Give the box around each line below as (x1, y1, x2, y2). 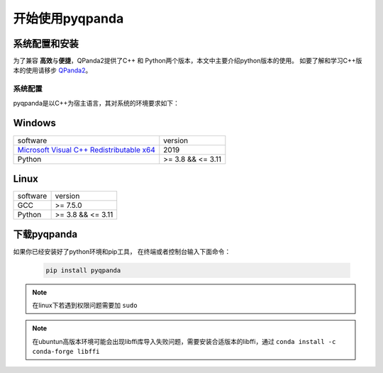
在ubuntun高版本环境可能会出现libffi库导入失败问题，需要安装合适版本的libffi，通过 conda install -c (32, 337, 336, 345)
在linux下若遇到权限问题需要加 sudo (32, 301, 138, 309)
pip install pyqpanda (45, 266, 121, 274)
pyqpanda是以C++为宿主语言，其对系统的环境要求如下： (13, 99, 180, 107)
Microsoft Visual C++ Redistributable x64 (17, 145, 156, 155)
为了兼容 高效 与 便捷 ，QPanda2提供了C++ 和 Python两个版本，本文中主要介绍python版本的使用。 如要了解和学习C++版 (13, 57, 362, 65)
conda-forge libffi (32, 347, 100, 356)
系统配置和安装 (13, 38, 79, 50)
